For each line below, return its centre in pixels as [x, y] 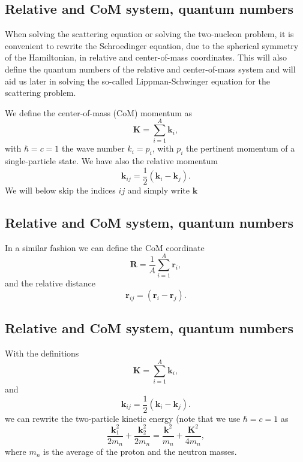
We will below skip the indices [60, 190]
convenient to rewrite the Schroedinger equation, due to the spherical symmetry [152, 45]
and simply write [158, 190]
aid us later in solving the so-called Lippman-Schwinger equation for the [137, 81]
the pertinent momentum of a [241, 148]
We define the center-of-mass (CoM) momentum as [99, 112]
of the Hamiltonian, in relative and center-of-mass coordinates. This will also [146, 57]
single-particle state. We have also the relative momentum [111, 161]
